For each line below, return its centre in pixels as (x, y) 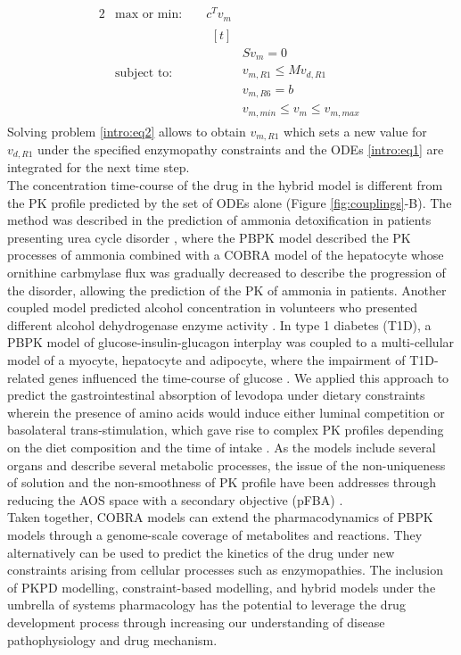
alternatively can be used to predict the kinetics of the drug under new (201, 552)
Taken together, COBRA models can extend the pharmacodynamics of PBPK (220, 517)
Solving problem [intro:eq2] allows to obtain (127, 131)
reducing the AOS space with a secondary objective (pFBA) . (175, 499)
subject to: (144, 73)
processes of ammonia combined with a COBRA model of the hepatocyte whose (226, 255)
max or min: (149, 15)
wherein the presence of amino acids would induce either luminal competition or (226, 412)
